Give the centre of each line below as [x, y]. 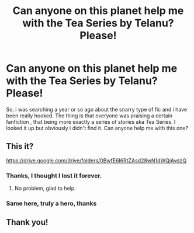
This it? [20, 146]
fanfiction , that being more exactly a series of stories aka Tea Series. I [91, 121]
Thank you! [27, 222]
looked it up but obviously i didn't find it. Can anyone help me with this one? [97, 128]
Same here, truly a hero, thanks [51, 203]
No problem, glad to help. [45, 189]
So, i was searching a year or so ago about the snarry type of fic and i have [97, 109]
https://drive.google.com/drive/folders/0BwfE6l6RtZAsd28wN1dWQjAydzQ [96, 160]
